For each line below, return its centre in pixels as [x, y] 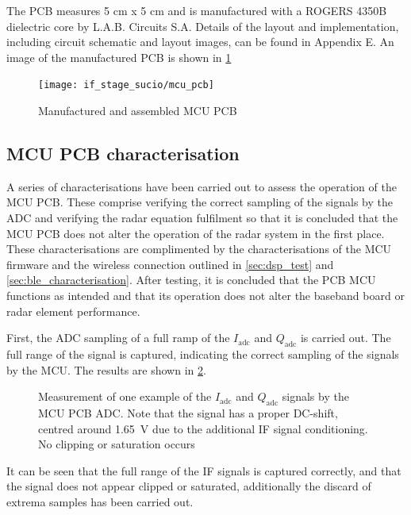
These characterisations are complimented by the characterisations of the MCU [199, 249]
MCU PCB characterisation [123, 154]
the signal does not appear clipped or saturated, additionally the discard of [189, 486]
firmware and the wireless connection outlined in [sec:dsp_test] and [170, 264]
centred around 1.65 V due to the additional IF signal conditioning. [203, 428]
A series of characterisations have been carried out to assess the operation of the [202, 186]
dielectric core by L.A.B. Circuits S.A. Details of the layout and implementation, [203, 26]
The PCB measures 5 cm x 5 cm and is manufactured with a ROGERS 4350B [197, 10]
